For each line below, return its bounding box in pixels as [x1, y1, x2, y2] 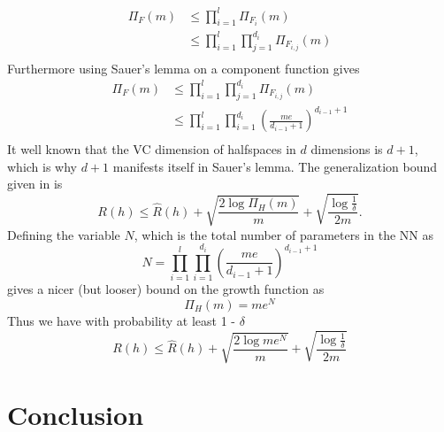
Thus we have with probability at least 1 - [7, 311, 236, 329]
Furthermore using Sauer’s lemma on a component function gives [7, 58, 360, 77]
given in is [7, 174, 63, 193]
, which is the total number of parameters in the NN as [134, 225, 433, 243]
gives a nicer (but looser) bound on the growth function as [7, 280, 325, 298]
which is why [7, 157, 78, 175]
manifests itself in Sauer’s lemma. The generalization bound [112, 157, 438, 175]
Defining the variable [7, 225, 120, 243]
